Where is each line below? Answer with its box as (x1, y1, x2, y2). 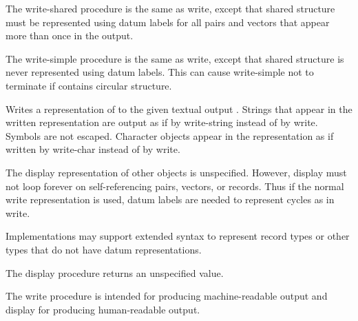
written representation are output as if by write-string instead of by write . (6, 115, 318, 130)
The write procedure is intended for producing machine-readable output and (6, 289, 328, 303)
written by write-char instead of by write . (6, 142, 180, 156)
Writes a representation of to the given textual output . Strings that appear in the (6, 101, 352, 116)
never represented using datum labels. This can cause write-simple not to (6, 65, 314, 79)
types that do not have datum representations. (6, 242, 202, 256)
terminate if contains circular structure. (6, 78, 172, 92)
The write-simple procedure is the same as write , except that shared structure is (6, 51, 344, 65)
